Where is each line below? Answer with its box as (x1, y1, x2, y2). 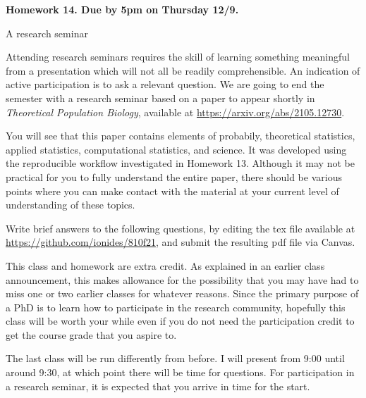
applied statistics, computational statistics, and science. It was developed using (6, 142, 347, 156)
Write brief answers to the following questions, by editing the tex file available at (6, 220, 355, 235)
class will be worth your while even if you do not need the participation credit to (6, 313, 355, 328)
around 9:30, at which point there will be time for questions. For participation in (6, 365, 355, 380)
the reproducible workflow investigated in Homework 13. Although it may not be (6, 156, 355, 170)
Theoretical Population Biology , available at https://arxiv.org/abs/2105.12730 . (6, 104, 345, 119)
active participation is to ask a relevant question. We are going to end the (6, 77, 324, 92)
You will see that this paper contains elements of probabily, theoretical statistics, (6, 128, 355, 143)
